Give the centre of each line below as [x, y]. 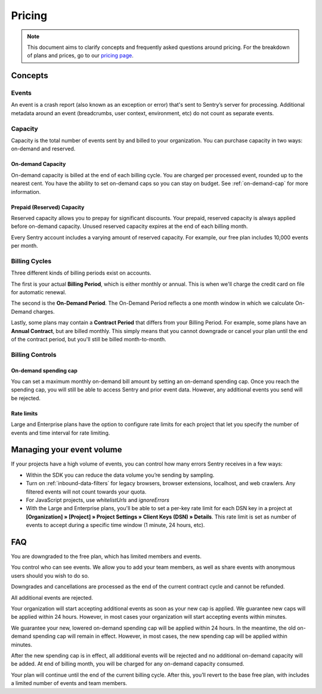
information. [26, 192]
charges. [44, 311]
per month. [24, 246]
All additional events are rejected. [52, 597]
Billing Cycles [31, 261]
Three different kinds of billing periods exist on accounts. [81, 273]
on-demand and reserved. [43, 149]
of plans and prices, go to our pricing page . [80, 55]
